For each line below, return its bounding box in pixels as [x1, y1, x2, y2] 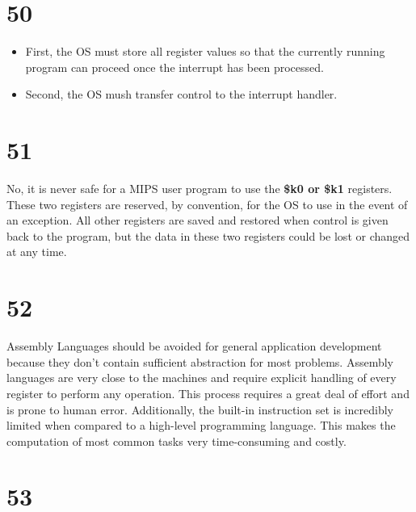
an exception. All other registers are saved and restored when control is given [6, 212, 389, 229]
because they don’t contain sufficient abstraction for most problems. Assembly [6, 353, 393, 370]
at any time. [6, 243, 67, 260]
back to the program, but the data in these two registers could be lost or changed [6, 227, 410, 244]
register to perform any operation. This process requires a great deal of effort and [6, 384, 410, 401]
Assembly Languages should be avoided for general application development [6, 338, 382, 355]
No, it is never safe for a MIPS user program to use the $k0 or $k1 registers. [6, 180, 393, 197]
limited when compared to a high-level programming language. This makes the [6, 417, 396, 434]
